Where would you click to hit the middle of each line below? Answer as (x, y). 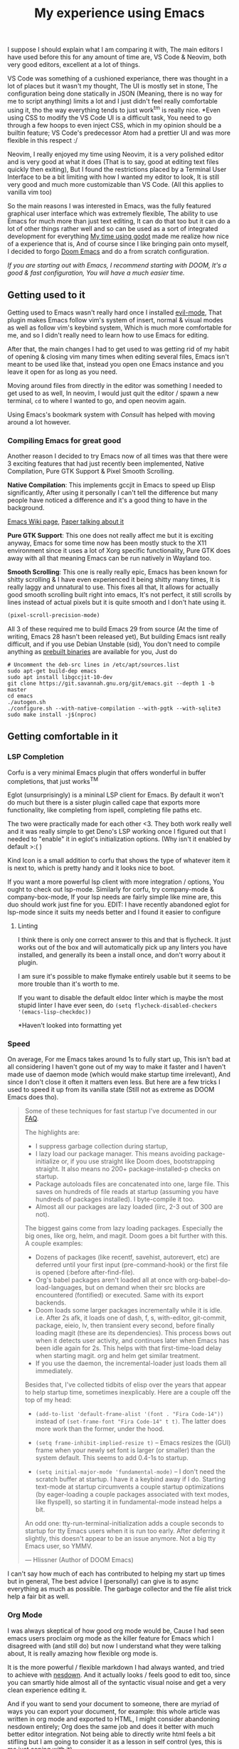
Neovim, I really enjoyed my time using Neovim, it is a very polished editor (116, 154)
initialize (47, 1161)
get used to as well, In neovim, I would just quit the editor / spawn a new (113, 393)
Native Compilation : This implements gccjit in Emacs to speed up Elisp (111, 485)
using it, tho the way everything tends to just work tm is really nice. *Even (114, 109)
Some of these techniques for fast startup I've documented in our (121, 1111)
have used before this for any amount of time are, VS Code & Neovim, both (117, 57)
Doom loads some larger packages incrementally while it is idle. (129, 1310)
